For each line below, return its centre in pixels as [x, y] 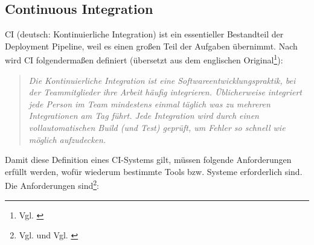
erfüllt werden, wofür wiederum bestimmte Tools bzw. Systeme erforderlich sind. [154, 171]
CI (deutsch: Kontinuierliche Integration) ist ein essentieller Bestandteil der [144, 34]
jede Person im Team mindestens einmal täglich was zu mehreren [149, 103]
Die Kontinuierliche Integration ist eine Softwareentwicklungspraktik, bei [162, 80]
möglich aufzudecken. [67, 139]
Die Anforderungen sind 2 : [52, 185]
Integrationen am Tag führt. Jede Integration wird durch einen [144, 116]
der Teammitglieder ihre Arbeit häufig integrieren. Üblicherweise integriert [165, 92]
